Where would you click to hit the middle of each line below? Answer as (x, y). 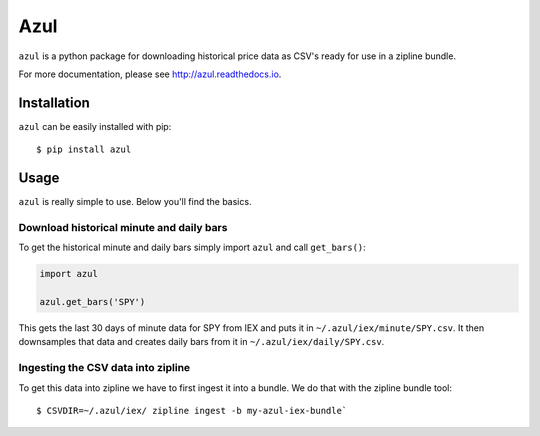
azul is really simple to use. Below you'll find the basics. (135, 202)
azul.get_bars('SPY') (92, 302)
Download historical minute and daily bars (123, 227)
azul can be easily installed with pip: (95, 126)
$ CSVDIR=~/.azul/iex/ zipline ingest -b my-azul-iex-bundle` (192, 410)
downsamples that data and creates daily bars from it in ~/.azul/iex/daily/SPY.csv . (201, 342)
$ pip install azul (84, 149)
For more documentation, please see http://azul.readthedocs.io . (150, 74)
